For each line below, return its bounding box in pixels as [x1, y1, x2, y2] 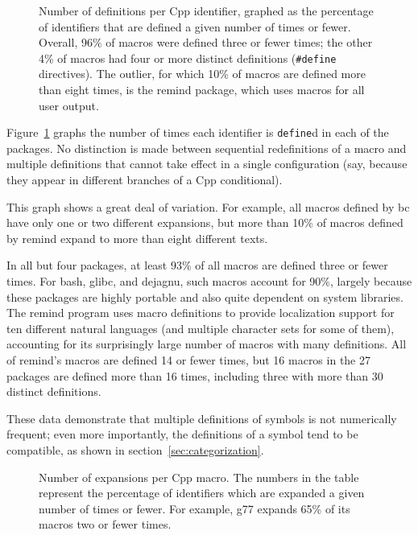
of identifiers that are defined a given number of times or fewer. [39, 18, 351, 35]
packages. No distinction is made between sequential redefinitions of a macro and [6, 139, 407, 156]
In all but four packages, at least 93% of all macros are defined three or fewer [6, 257, 388, 274]
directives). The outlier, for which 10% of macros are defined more [39, 65, 366, 82]
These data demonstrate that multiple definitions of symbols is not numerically [6, 409, 397, 426]
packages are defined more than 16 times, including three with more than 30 [6, 367, 383, 384]
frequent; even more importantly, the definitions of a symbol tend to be [6, 426, 358, 442]
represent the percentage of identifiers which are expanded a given [39, 484, 365, 501]
